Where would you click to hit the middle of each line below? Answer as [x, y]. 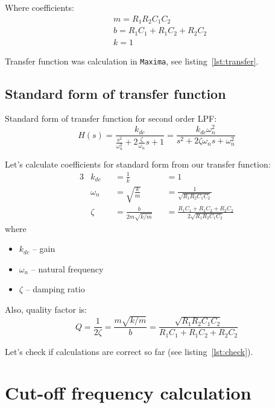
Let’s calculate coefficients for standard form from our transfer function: [138, 164]
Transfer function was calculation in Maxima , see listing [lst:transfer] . [132, 61]
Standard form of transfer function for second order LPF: [111, 118]
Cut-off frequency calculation [128, 393]
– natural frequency [67, 268]
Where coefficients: [40, 7]
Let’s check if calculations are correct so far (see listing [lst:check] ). [129, 351]
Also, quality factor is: [46, 309]
